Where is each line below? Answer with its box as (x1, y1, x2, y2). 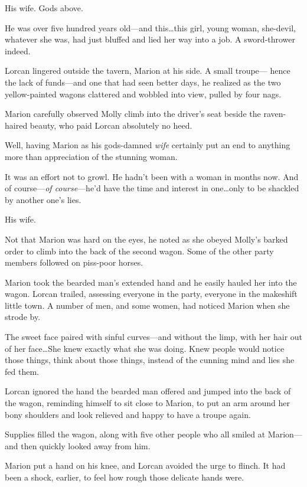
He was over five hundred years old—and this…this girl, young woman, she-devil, (5, 21, 296, 34)
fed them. (5, 365, 39, 377)
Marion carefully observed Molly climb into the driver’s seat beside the (5, 107, 261, 120)
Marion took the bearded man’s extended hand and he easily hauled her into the (5, 276, 297, 288)
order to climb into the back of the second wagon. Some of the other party (5, 244, 274, 257)
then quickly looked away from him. (21, 439, 151, 452)
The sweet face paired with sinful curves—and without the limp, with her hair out (5, 331, 303, 343)
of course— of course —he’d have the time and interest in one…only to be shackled (5, 182, 299, 194)
